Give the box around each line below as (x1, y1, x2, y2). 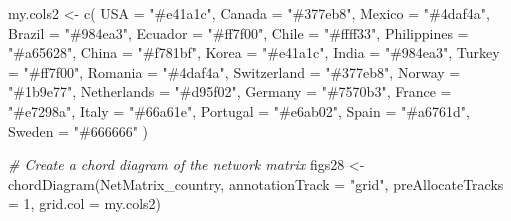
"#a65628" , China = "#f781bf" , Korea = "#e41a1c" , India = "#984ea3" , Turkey (8, 42, 500, 63)
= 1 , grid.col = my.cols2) (8, 193, 161, 214)
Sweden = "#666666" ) (8, 120, 148, 141)
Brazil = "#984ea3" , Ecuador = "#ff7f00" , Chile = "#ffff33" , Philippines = (8, 22, 469, 43)
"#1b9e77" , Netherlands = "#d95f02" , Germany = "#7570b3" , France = (8, 81, 452, 102)
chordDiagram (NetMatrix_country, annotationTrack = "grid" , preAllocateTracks (8, 173, 504, 194)
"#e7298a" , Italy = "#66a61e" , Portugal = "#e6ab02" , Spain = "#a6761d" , (8, 100, 470, 121)
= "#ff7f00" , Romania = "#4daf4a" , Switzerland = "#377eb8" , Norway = (8, 61, 461, 82)
